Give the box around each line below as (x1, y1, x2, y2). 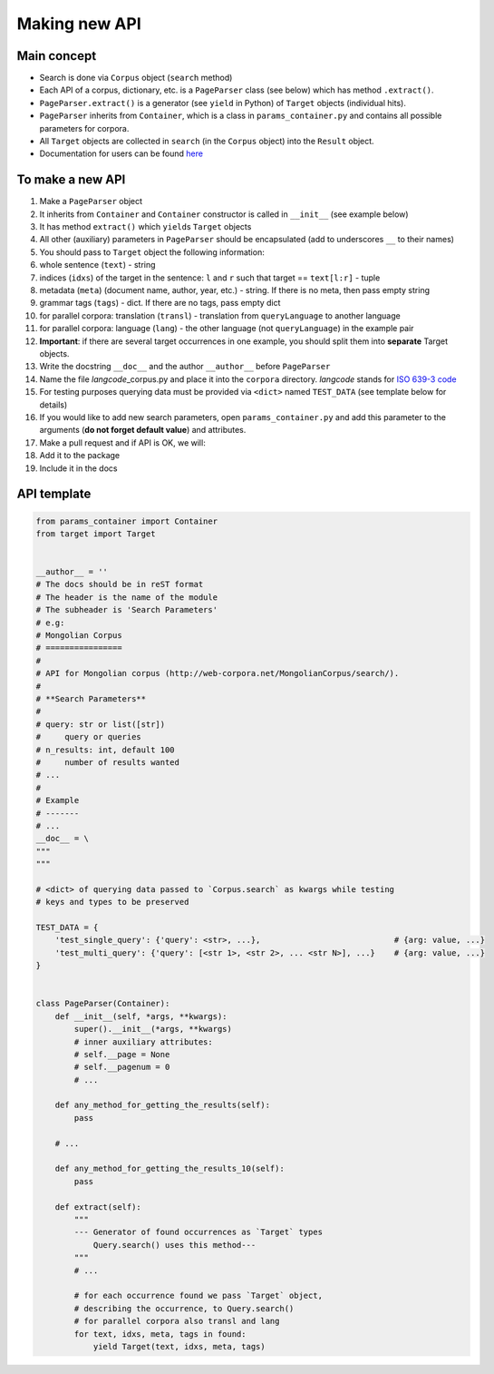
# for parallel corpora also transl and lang (73, 1316, 280, 1327)
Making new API (16, 14, 141, 34)
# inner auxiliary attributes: (73, 1036, 213, 1047)
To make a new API (16, 172, 126, 188)
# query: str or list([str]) (35, 719, 166, 730)
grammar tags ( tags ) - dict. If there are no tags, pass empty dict (39, 298, 281, 309)
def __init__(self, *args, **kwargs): (54, 1011, 228, 1021)
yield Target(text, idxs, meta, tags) (92, 1341, 266, 1351)
